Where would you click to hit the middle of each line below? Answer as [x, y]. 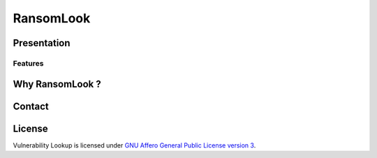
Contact [31, 106]
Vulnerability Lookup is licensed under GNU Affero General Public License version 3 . [134, 145]
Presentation [42, 43]
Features [28, 63]
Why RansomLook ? [57, 84]
